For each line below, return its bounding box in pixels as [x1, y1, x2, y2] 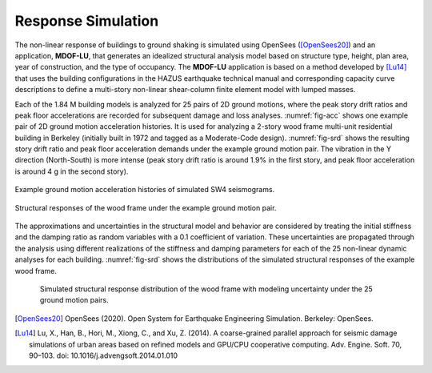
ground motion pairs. [40, 295, 109, 305]
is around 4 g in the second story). [14, 166, 129, 176]
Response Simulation [14, 12, 159, 30]
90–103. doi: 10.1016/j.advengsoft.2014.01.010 [29, 351, 178, 360]
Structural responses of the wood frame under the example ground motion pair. [14, 203, 277, 212]
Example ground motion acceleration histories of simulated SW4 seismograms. [14, 185, 275, 195]
